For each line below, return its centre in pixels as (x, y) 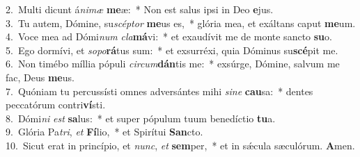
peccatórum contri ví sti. (56, 105)
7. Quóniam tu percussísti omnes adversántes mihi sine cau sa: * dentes (159, 91)
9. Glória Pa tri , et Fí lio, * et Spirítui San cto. (104, 132)
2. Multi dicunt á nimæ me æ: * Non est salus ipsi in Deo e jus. (140, 9)
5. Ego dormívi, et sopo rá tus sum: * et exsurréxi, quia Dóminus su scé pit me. (172, 50)
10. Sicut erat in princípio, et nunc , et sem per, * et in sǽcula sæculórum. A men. (180, 145)
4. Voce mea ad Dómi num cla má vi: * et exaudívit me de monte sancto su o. (169, 36)
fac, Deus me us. (40, 77)
